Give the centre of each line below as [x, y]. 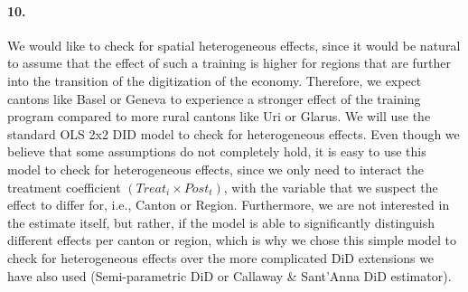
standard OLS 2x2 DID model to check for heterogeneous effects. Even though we [234, 133]
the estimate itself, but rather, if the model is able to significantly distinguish [221, 222]
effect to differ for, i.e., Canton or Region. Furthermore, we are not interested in [229, 205]
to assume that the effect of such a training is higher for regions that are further [229, 63]
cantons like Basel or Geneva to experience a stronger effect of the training [214, 98]
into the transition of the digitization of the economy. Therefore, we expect [215, 80]
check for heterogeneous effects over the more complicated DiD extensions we [221, 257]
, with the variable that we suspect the [331, 187]
